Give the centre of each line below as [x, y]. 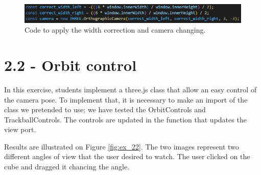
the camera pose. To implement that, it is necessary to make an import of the [126, 99]
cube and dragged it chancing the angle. [67, 167]
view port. [20, 129]
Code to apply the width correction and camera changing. [115, 30]
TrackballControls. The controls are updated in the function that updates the [125, 119]
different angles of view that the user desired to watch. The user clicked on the [127, 156]
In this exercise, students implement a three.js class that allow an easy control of [130, 89]
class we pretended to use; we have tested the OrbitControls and [105, 109]
